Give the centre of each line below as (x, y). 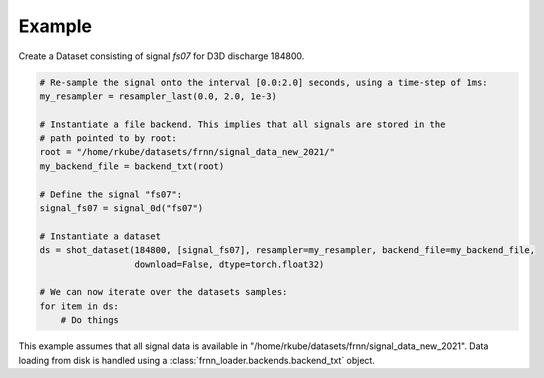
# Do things (90, 320)
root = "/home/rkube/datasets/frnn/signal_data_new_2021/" (187, 152)
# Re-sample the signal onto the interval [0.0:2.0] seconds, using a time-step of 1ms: (264, 82)
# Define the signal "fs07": (111, 194)
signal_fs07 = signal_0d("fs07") (121, 208)
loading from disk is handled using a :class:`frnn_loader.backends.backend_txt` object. (196, 360)
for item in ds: (79, 306)
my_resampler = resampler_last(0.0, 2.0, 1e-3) (158, 96)
